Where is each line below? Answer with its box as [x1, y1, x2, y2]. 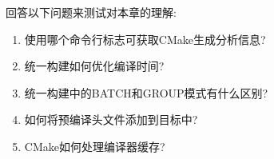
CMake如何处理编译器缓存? [24, 137, 165, 154]
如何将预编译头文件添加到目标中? [24, 111, 198, 128]
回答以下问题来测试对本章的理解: [6, 4, 177, 20]
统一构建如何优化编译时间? [24, 58, 165, 74]
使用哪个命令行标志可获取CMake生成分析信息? [24, 30, 266, 47]
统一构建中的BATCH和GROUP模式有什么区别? [24, 84, 268, 101]
